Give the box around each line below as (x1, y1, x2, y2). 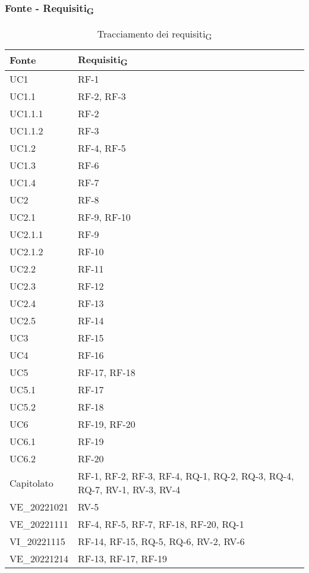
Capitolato (10, 475, 53, 490)
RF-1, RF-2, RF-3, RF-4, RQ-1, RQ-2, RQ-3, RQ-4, (77, 469, 294, 483)
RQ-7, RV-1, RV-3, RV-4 (77, 483, 181, 497)
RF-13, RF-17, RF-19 (77, 552, 168, 566)
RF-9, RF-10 (77, 210, 131, 224)
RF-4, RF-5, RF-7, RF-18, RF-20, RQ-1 (77, 517, 244, 531)
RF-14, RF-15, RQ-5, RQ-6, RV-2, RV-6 (77, 534, 245, 549)
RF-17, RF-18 (77, 365, 135, 380)
